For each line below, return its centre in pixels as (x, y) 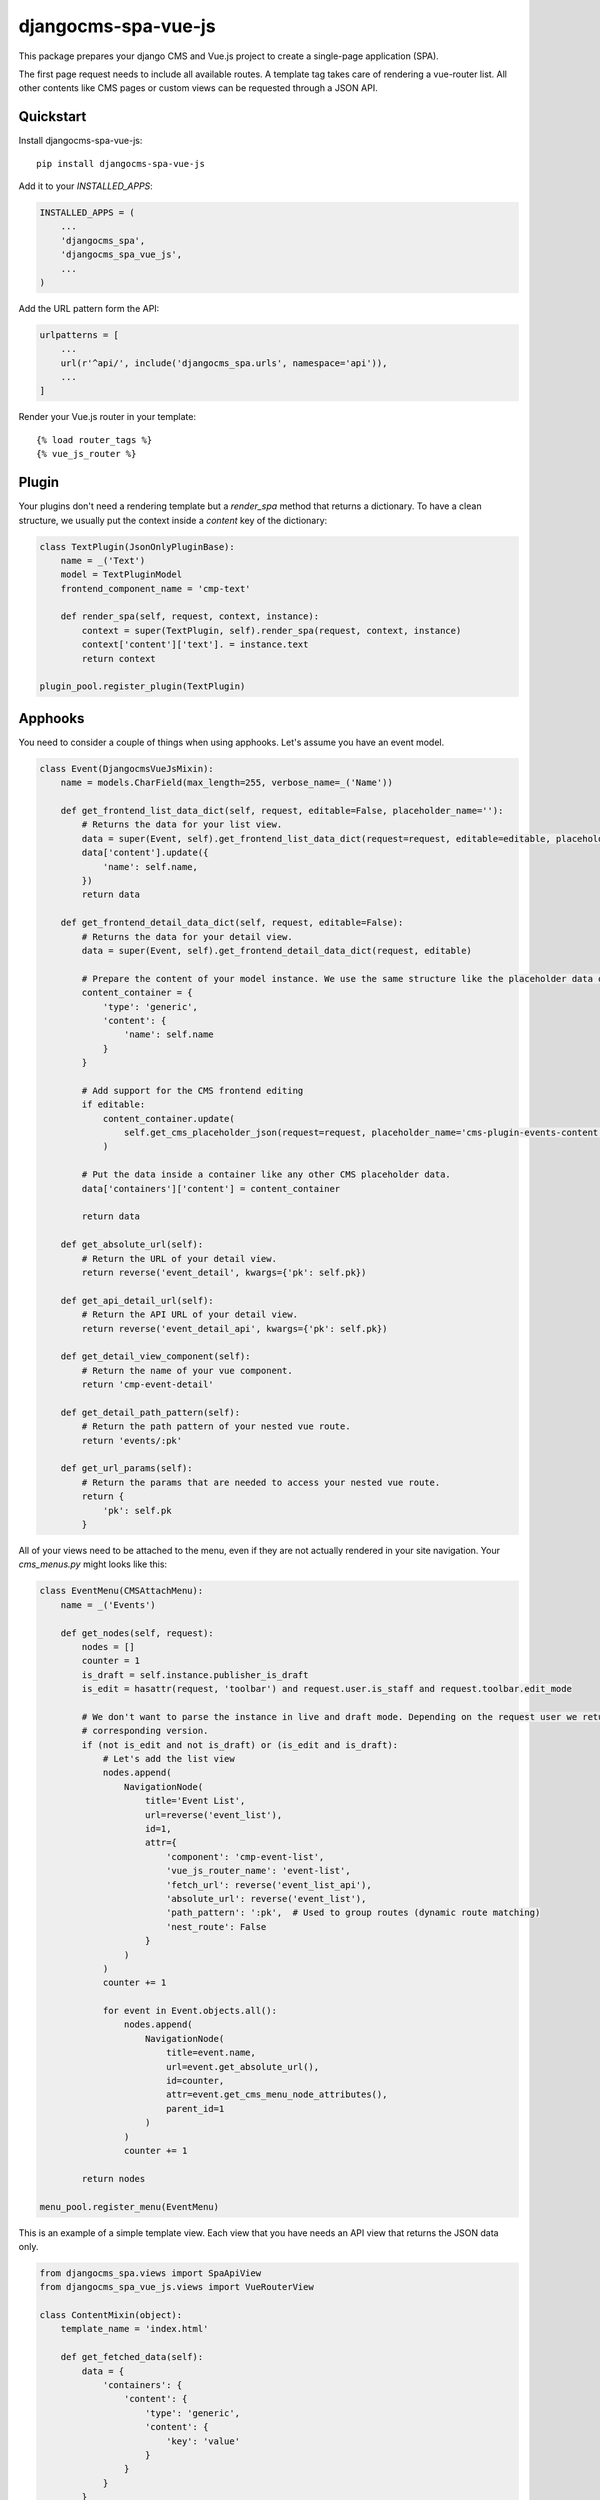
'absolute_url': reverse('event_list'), (266, 1898)
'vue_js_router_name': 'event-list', (258, 1871)
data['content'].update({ (145, 853)
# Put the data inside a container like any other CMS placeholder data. (266, 1174)
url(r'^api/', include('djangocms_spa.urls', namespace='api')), (224, 363)
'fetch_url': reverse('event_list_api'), (268, 1884)
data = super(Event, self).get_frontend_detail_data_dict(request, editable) (276, 950)
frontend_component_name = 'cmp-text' (155, 588)
